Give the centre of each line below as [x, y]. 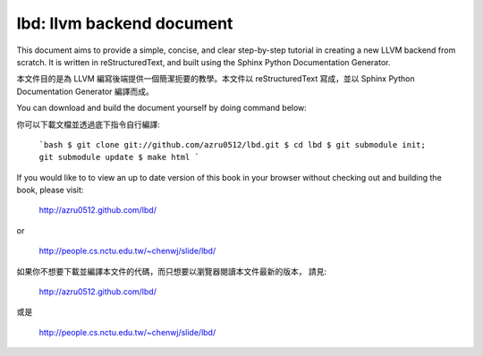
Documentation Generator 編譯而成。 [85, 91]
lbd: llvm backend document [125, 23]
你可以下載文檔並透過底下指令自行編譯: [89, 124]
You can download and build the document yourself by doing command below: [162, 108]
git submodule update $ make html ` [119, 157]
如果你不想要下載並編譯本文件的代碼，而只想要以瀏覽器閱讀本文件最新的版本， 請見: [171, 271]
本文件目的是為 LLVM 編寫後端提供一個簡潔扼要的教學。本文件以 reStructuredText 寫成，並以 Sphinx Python [216, 79]
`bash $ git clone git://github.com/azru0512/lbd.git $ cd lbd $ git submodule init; [233, 144]
